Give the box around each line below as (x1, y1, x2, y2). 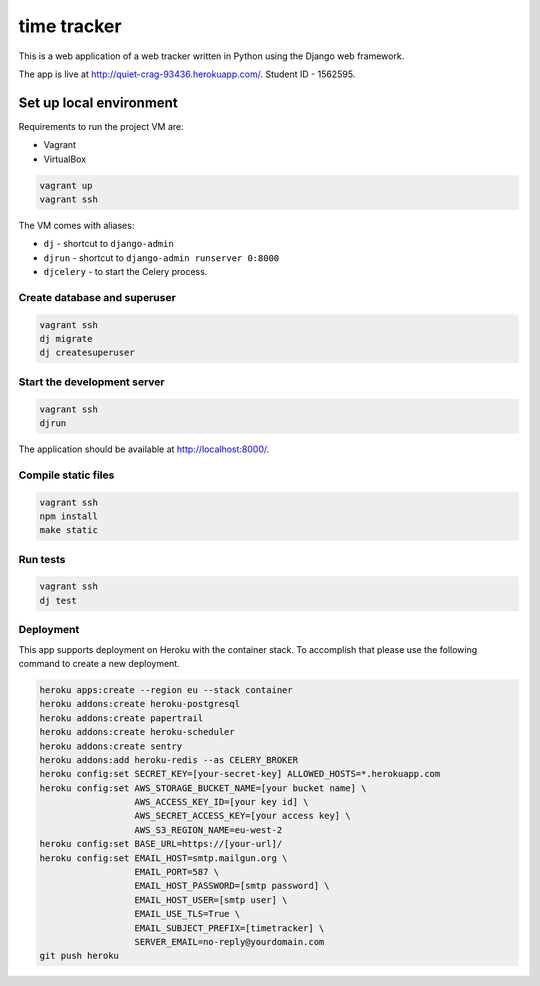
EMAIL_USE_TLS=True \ (134, 908, 240, 920)
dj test (39, 595, 77, 606)
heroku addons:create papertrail (39, 712, 204, 724)
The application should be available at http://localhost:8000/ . (18, 443, 270, 455)
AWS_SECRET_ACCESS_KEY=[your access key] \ (134, 810, 351, 822)
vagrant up (39, 180, 93, 191)
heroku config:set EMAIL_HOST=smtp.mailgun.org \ (39, 852, 288, 864)
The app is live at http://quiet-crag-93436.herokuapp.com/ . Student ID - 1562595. (18, 68, 356, 80)
